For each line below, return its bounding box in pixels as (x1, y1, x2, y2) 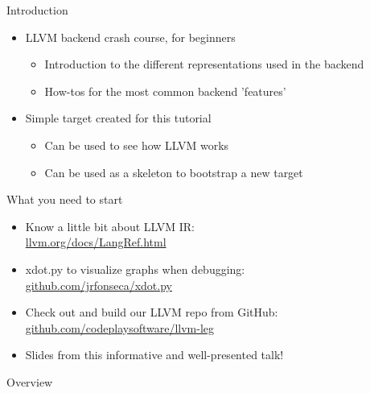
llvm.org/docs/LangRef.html (25, 234, 166, 250)
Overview (6, 373, 53, 390)
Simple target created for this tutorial (25, 110, 212, 126)
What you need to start (6, 191, 123, 208)
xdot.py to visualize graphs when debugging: (25, 260, 245, 277)
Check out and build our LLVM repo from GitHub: (25, 304, 278, 321)
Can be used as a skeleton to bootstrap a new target (44, 163, 303, 180)
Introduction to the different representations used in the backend (44, 56, 364, 72)
